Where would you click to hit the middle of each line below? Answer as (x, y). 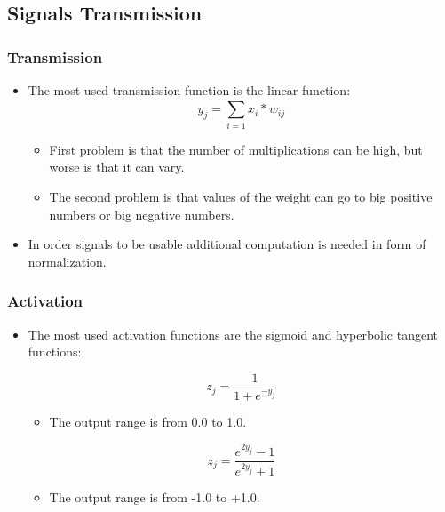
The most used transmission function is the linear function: (189, 90)
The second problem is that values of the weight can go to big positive (241, 196)
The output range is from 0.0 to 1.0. (148, 422)
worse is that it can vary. (117, 167)
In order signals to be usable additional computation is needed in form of (227, 244)
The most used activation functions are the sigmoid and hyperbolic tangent (233, 334)
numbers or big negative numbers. (142, 214)
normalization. (67, 261)
